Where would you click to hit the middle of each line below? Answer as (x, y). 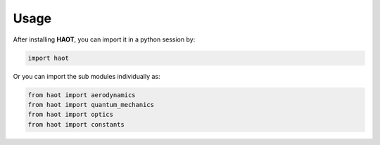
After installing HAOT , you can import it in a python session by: (104, 39)
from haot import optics (71, 115)
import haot (49, 58)
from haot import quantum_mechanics (91, 105)
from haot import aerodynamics (82, 95)
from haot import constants (76, 124)
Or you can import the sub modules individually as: (87, 76)
